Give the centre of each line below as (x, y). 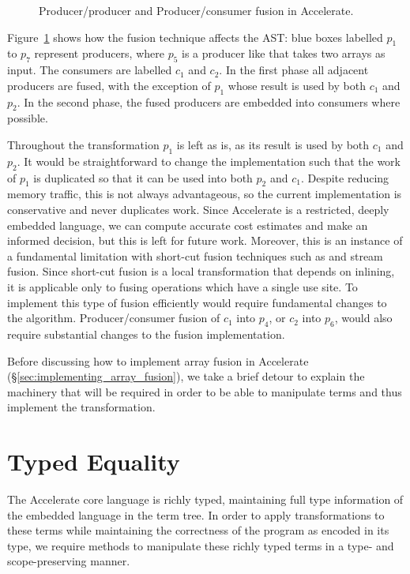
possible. (28, 118)
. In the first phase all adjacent (294, 70)
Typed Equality (94, 461)
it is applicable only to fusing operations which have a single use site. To (182, 286)
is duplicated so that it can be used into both (143, 177)
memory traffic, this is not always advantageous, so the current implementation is (205, 194)
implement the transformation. (81, 407)
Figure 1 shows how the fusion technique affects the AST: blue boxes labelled (195, 37)
